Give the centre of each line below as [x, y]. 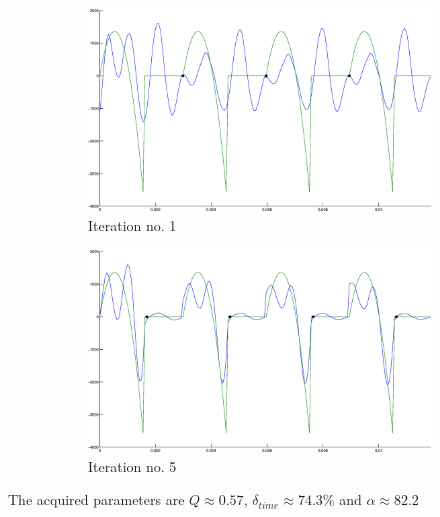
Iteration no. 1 [132, 224]
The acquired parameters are [96, 499]
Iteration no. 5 [132, 465]
